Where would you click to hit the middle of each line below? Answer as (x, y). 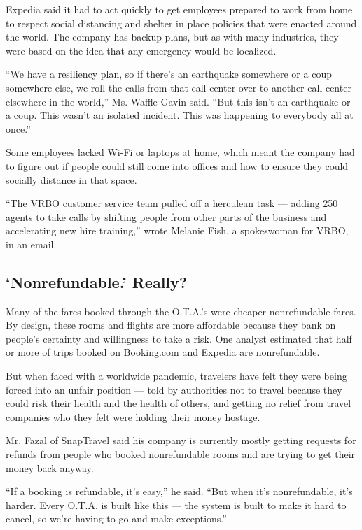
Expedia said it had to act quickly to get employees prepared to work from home (179, 9)
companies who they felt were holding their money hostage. (133, 416)
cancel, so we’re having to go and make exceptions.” (116, 518)
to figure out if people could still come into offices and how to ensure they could (177, 165)
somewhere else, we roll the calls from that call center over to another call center (179, 87)
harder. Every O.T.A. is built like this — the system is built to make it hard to (176, 504)
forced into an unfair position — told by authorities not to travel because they (174, 389)
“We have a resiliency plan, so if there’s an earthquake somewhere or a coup (169, 74)
